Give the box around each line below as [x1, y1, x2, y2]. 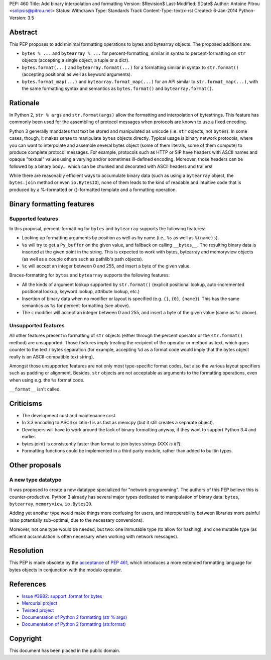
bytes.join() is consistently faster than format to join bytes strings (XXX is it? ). [22, 440, 182, 447]
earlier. [22, 434, 37, 440]
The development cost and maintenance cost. [22, 413, 117, 419]
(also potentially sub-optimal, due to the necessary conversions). [9, 517, 144, 523]
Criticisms [9, 399, 42, 408]
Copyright [9, 634, 42, 643]
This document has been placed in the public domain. [9, 647, 120, 653]
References [9, 580, 46, 588]
